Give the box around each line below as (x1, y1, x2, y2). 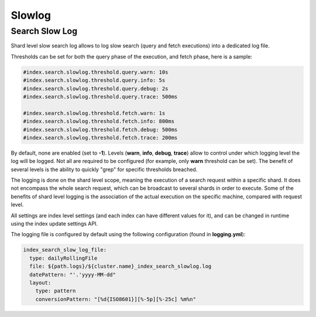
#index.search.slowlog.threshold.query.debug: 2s (23, 85, 169, 92)
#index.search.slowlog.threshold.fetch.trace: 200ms (23, 134, 178, 141)
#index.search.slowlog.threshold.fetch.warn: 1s (23, 110, 166, 117)
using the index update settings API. (11, 220, 98, 227)
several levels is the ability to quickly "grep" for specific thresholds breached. (11, 166, 198, 173)
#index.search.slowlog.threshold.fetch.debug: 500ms (23, 126, 178, 133)
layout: (29, 279, 51, 286)
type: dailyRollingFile (29, 255, 98, 261)
